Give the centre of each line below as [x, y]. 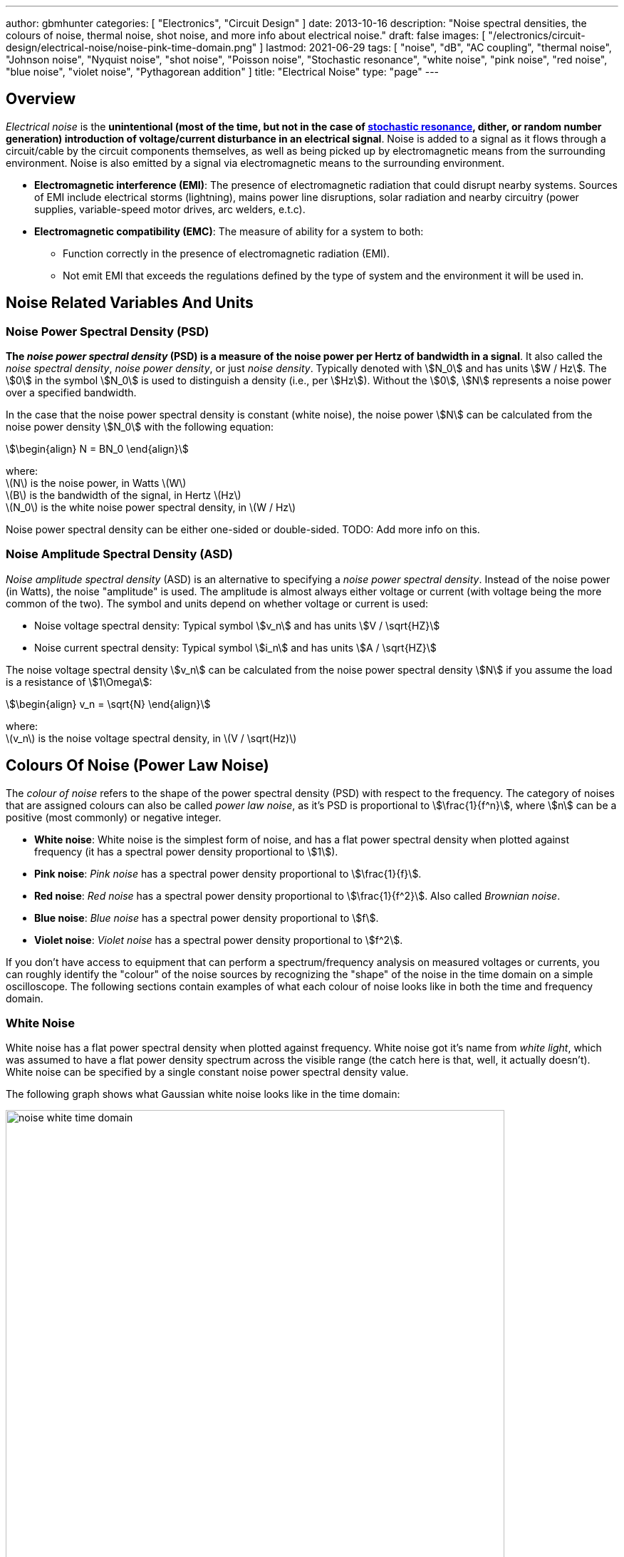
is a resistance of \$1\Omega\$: [79, 682]
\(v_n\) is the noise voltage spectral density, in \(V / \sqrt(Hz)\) [151, 738]
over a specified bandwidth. [71, 393]
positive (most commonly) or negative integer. [114, 817]
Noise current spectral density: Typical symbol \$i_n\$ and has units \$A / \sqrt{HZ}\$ [235, 647]
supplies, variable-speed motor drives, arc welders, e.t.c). [170, 209]
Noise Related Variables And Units [130, 303]
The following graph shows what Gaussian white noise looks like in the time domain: [203, 1094]
